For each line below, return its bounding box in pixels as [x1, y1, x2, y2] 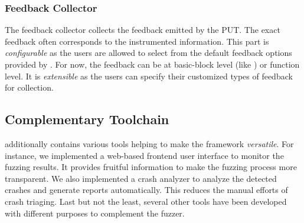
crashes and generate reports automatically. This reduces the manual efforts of [5, 184, 288, 196]
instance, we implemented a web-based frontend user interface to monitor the [5, 149, 284, 161]
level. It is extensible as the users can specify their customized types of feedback [5, 69, 293, 82]
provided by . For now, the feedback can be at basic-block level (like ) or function [5, 58, 300, 70]
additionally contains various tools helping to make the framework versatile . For [5, 137, 294, 149]
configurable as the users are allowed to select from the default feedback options [5, 46, 292, 59]
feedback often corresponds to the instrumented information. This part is [5, 35, 269, 47]
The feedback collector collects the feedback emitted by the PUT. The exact [5, 24, 280, 36]
